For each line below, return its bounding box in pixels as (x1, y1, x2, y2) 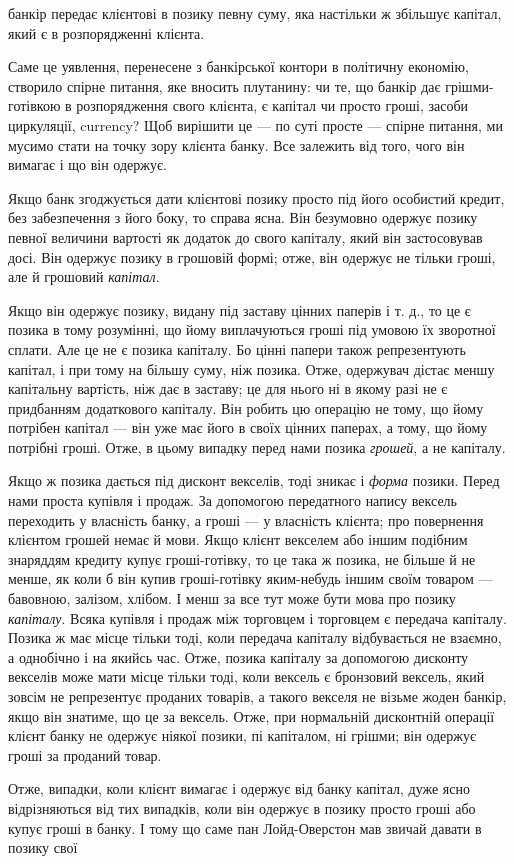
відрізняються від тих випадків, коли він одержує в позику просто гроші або (8, 797, 476, 818)
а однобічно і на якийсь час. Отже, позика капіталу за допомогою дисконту (8, 646, 469, 667)
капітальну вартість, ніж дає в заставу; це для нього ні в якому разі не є (8, 378, 448, 399)
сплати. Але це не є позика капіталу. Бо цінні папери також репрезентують (8, 338, 466, 359)
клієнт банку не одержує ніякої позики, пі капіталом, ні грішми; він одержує (8, 725, 476, 746)
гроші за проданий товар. (8, 744, 162, 765)
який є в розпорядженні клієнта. (8, 22, 205, 43)
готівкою (8, 95, 61, 116)
